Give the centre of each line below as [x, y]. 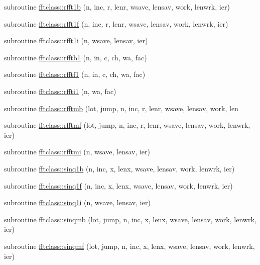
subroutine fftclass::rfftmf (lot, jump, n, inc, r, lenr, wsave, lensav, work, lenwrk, [127, 125]
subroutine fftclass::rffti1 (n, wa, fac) [60, 91]
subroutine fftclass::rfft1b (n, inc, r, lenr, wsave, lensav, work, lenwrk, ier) [117, 7]
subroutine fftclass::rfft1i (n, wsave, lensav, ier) [76, 40]
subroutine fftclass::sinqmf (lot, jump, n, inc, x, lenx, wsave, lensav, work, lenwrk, [129, 246]
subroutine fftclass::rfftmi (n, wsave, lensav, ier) [77, 152]
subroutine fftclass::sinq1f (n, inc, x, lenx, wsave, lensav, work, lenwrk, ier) [118, 185]
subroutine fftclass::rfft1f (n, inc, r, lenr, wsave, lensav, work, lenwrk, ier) [116, 23]
